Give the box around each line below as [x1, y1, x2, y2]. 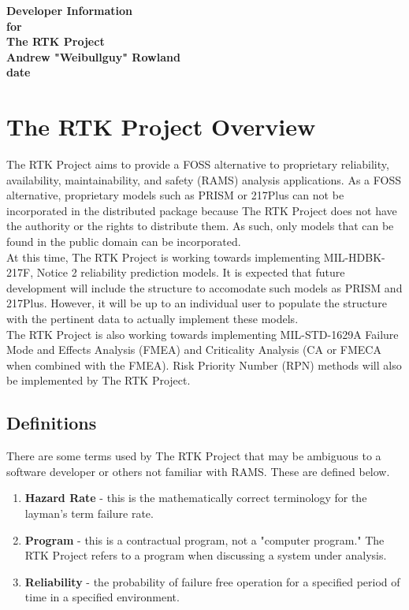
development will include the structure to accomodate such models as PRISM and [6, 279, 403, 296]
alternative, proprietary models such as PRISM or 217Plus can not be [6, 187, 344, 203]
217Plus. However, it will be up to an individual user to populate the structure [6, 295, 387, 311]
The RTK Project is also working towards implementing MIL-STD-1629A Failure [6, 325, 399, 342]
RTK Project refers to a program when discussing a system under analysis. [24, 547, 387, 564]
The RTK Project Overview [6, 110, 316, 143]
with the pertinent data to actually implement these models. [6, 311, 299, 327]
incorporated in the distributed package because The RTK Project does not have [6, 202, 397, 218]
